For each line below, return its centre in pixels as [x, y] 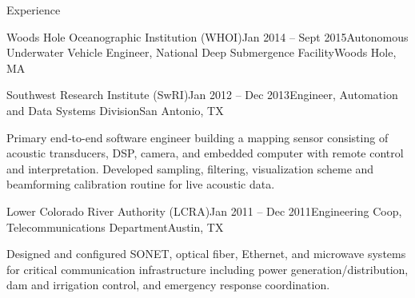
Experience [34, 10]
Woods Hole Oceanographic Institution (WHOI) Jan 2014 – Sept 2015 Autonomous [207, 36]
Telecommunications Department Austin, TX [115, 226]
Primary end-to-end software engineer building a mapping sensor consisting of [198, 137]
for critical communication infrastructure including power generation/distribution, [207, 269]
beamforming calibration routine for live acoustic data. [141, 184]
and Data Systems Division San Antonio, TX [115, 110]
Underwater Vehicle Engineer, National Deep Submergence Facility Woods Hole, [202, 52]
